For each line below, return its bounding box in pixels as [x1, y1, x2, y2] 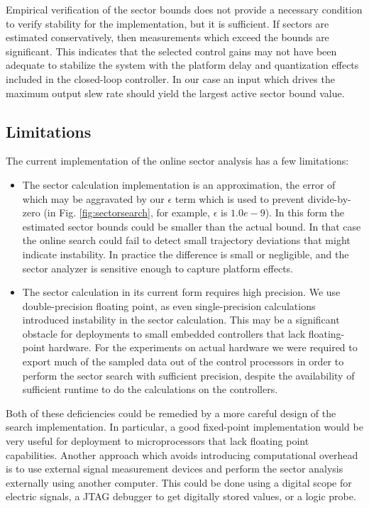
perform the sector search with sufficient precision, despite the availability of [22, 368, 355, 382]
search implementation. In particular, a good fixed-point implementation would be [6, 419, 363, 434]
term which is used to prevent [175, 191, 304, 206]
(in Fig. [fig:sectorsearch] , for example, [43, 205, 210, 220]
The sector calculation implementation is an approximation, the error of [22, 177, 336, 192]
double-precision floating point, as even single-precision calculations [22, 298, 316, 313]
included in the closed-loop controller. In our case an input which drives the [6, 71, 335, 86]
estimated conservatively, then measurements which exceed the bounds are [6, 30, 329, 45]
